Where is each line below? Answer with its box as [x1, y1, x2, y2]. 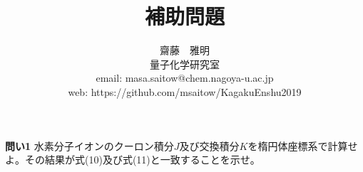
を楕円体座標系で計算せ [247, 138, 358, 153]
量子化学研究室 [150, 56, 220, 71]
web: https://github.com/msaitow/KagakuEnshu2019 [68, 84, 302, 99]
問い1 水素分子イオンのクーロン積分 [5, 138, 174, 153]
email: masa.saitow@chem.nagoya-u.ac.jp [96, 70, 274, 85]
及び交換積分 [179, 138, 240, 153]
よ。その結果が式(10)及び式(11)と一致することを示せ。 [5, 152, 260, 167]
